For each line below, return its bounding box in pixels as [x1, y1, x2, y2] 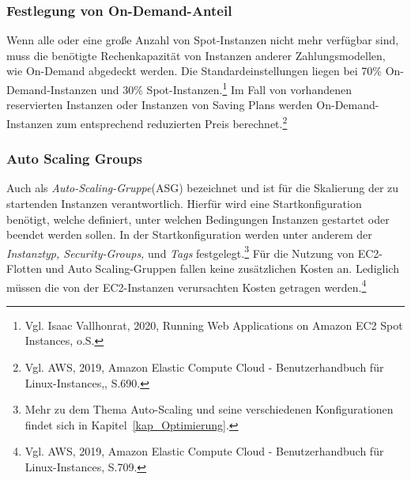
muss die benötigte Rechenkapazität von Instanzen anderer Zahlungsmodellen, [6, 47, 386, 63]
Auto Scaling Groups [6, 149, 142, 168]
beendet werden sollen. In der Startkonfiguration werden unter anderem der [6, 226, 372, 243]
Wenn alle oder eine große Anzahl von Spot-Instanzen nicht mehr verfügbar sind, [6, 32, 399, 48]
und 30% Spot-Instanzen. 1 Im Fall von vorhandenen [100, 79, 352, 97]
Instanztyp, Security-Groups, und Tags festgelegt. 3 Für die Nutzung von [6, 242, 354, 261]
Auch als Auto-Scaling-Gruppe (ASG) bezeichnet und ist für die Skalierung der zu [6, 180, 399, 196]
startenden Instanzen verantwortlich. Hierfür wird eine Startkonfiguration [6, 195, 362, 211]
